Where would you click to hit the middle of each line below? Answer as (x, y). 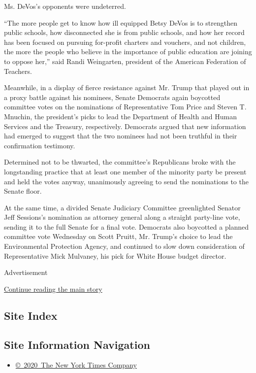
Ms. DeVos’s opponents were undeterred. (65, 6)
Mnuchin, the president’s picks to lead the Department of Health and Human (121, 116)
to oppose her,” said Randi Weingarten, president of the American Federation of (125, 61)
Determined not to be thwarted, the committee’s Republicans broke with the (120, 162)
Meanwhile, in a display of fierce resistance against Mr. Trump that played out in (127, 87)
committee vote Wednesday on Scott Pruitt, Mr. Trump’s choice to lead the (118, 236)
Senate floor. (23, 191)
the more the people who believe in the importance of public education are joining (128, 51)
